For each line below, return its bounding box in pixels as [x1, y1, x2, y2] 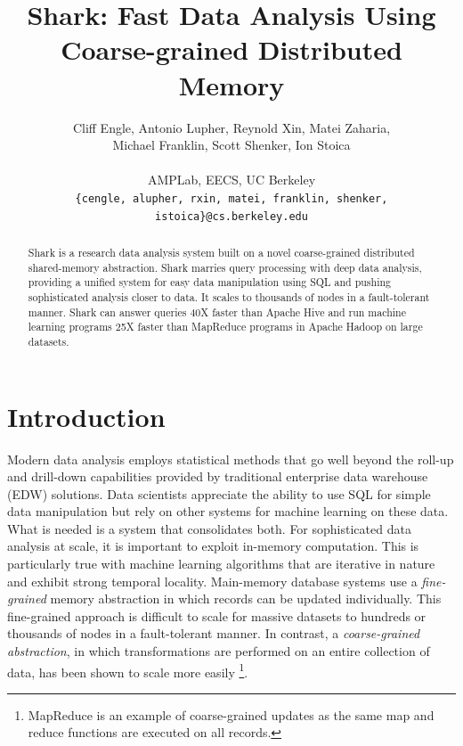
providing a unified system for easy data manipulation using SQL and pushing [28, 275, 392, 290]
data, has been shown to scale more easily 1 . [7, 660, 248, 681]
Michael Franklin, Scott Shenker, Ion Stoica [112, 135, 351, 154]
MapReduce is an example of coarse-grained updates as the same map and [28, 705, 435, 724]
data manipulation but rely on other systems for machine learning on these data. [7, 502, 449, 521]
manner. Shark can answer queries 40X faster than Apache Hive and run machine [28, 304, 406, 319]
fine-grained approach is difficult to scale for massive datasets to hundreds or [7, 606, 426, 625]
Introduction [7, 398, 166, 434]
